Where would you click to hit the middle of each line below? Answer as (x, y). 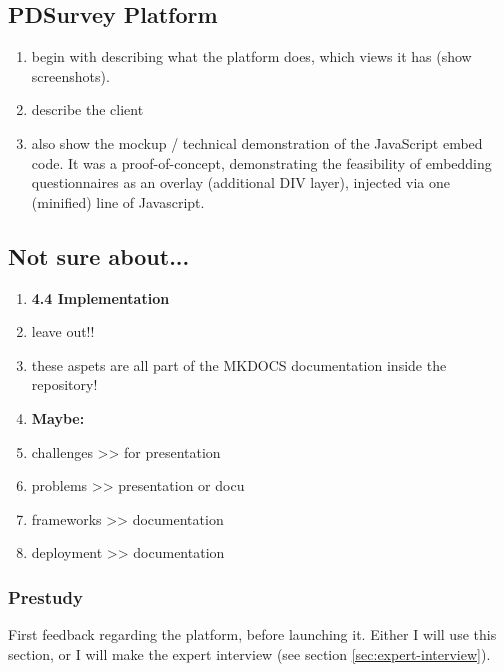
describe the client (87, 109)
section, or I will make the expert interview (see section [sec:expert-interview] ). (249, 653)
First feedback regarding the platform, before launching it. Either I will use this (252, 634)
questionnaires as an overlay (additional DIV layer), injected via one (241, 182)
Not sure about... (99, 255)
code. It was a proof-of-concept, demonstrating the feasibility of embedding (261, 162)
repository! (64, 384)
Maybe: (58, 417)
